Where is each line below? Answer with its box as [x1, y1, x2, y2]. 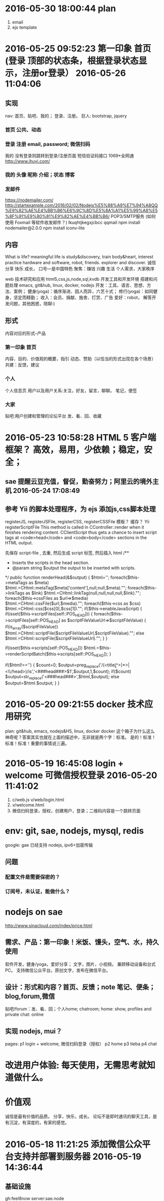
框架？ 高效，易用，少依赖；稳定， [5, 444, 144, 456]
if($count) [111, 668, 132, 674]
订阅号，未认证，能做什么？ [5, 888, 70, 895]
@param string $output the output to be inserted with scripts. [12, 565, 136, 571]
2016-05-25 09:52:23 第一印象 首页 [5, 43, 151, 54]
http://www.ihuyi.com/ [5, 158, 50, 164]
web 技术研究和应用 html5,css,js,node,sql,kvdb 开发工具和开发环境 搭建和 [5, 276, 154, 282]
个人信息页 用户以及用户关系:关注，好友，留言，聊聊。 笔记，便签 [5, 388, 137, 393]
